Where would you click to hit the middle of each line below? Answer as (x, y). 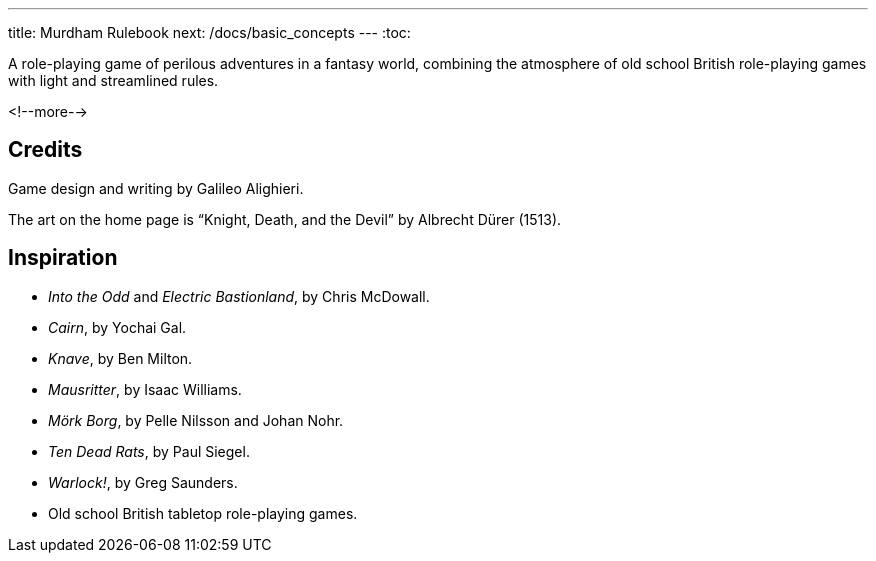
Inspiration (63, 258)
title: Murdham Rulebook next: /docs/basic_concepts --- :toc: (209, 32)
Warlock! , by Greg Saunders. (143, 482)
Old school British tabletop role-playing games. (203, 513)
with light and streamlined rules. (113, 80)
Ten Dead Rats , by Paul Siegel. (149, 451)
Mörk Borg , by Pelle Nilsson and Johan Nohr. (196, 420)
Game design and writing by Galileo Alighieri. (156, 188)
